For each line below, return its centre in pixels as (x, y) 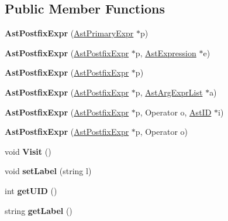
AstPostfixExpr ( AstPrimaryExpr (69, 33)
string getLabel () (39, 210)
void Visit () (28, 151)
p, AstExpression (166, 52)
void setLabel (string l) (48, 171)
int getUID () (31, 190)
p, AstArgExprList (169, 92)
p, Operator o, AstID (173, 112)
